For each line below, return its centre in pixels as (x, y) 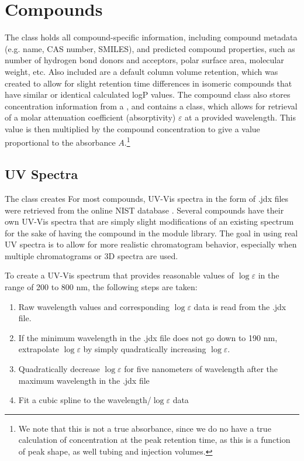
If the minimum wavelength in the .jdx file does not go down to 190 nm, (148, 337)
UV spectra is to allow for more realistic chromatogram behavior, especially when (151, 244)
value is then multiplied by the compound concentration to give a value (132, 128)
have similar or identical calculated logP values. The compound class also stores (148, 94)
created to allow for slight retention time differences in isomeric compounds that (148, 83)
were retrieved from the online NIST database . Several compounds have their (144, 210)
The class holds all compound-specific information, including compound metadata (151, 37)
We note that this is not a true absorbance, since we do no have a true (145, 428)
